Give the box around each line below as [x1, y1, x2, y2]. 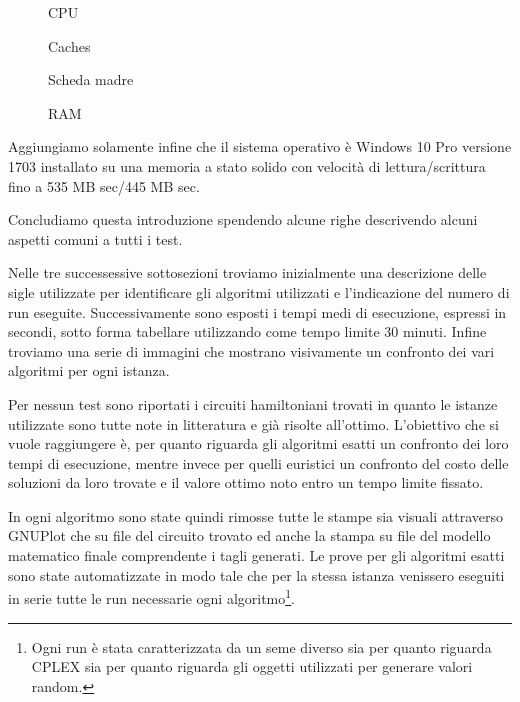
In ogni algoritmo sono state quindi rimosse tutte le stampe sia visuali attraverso [8, 505, 504, 526]
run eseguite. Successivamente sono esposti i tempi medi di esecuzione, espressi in [8, 301, 507, 322]
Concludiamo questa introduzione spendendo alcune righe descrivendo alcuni [8, 209, 478, 230]
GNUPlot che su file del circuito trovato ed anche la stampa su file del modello [8, 525, 491, 546]
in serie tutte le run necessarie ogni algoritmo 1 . [8, 585, 296, 608]
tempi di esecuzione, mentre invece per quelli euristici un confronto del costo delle [8, 452, 509, 473]
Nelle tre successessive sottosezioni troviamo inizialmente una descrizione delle [8, 262, 487, 283]
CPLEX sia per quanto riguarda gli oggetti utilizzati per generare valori [31, 656, 473, 677]
